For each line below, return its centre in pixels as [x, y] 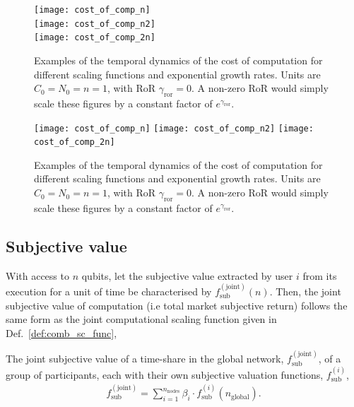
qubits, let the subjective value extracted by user [187, 275]
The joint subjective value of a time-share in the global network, [145, 359]
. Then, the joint [305, 291]
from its [320, 275]
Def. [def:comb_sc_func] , [61, 332]
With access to [37, 275]
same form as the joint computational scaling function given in [141, 319]
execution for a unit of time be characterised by [109, 291]
